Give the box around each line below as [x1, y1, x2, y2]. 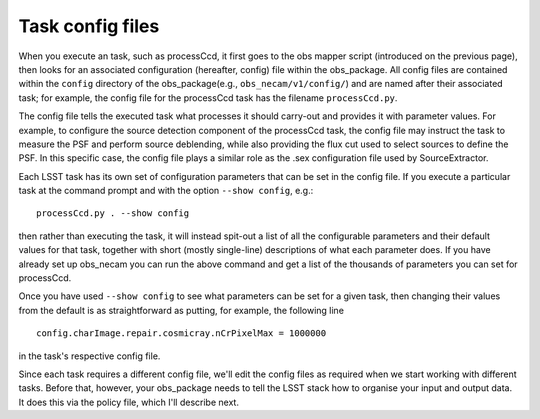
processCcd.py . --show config [36, 208, 190, 219]
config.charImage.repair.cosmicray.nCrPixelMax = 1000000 [36, 328, 327, 339]
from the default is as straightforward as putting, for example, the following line [18, 304, 345, 316]
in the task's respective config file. [18, 350, 161, 362]
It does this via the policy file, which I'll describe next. [18, 396, 240, 408]
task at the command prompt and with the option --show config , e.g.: [18, 185, 314, 197]
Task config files [18, 15, 160, 37]
